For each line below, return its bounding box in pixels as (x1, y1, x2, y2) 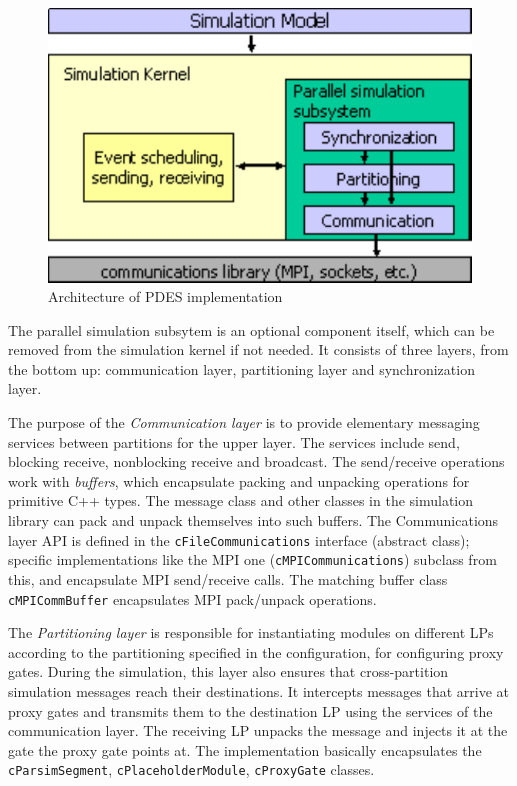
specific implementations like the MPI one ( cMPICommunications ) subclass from (8, 549, 497, 570)
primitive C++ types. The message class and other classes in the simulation (8, 490, 474, 511)
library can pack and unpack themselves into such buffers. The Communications (8, 510, 499, 531)
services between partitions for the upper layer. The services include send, (8, 431, 460, 452)
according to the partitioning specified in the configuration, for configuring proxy (8, 641, 504, 662)
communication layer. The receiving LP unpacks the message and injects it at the (8, 720, 508, 741)
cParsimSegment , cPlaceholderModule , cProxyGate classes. (8, 759, 375, 780)
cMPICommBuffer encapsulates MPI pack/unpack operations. (8, 588, 377, 609)
